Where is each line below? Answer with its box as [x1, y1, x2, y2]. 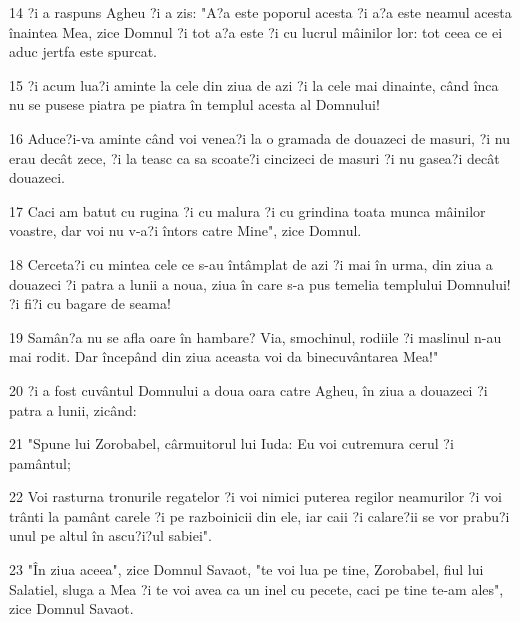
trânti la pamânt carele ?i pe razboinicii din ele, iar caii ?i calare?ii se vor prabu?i [9, 505, 510, 526]
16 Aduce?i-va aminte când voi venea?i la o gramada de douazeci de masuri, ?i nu [9, 127, 510, 148]
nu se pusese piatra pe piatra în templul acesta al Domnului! [9, 94, 380, 115]
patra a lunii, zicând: [9, 399, 137, 420]
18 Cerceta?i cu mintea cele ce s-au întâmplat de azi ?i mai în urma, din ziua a [9, 253, 493, 274]
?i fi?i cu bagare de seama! [9, 293, 171, 314]
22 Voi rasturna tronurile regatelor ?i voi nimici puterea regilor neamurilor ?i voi [9, 486, 502, 507]
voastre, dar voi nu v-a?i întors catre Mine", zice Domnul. [9, 220, 362, 241]
